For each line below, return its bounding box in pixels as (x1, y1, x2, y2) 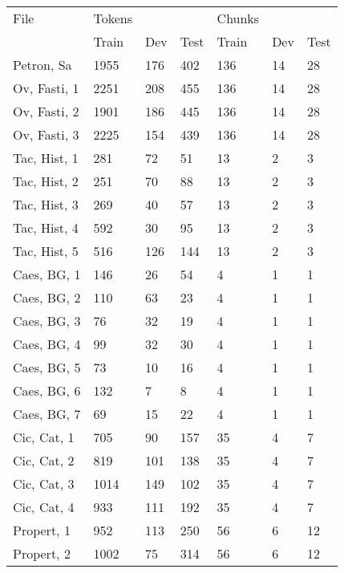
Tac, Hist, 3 (13, 195, 79, 213)
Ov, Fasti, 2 (13, 102, 79, 120)
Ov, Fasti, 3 (13, 125, 79, 144)
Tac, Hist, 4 (13, 218, 79, 237)
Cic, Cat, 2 (13, 451, 75, 469)
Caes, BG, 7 (13, 404, 81, 423)
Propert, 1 (13, 521, 71, 539)
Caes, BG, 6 (13, 381, 81, 400)
